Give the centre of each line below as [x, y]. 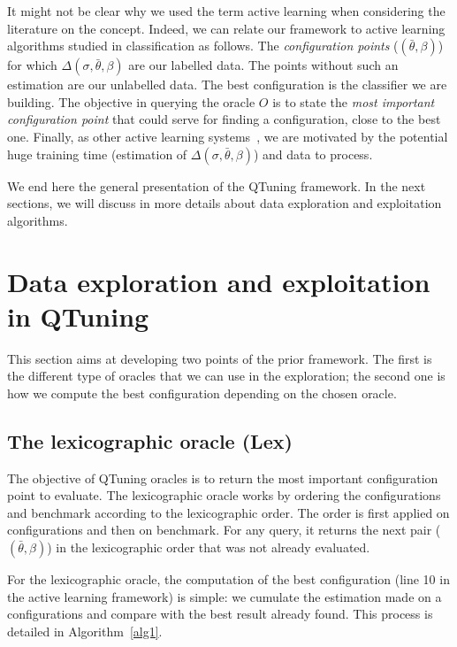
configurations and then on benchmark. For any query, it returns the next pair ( [224, 530]
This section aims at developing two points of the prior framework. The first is [220, 358]
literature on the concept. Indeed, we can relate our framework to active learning [226, 28]
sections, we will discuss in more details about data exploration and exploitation [225, 203]
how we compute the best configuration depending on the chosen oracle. [202, 393]
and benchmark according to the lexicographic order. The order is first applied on [228, 512]
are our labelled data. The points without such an [263, 65]
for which [32, 65]
